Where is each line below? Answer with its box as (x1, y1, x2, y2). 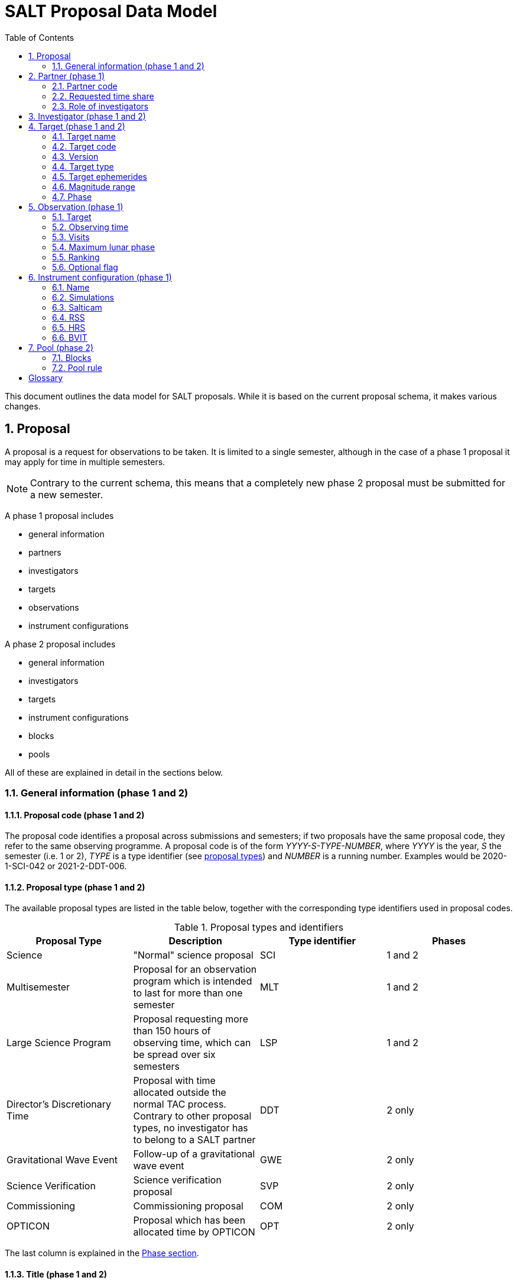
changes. (5, 401, 41, 411)
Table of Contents (5, 32, 74, 43)
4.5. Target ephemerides (52, 171, 148, 182)
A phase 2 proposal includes (5, 638, 116, 649)
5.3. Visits (52, 231, 90, 242)
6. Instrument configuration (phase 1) (28, 272, 172, 282)
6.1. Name (52, 282, 90, 292)
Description (168, 935, 222, 947)
